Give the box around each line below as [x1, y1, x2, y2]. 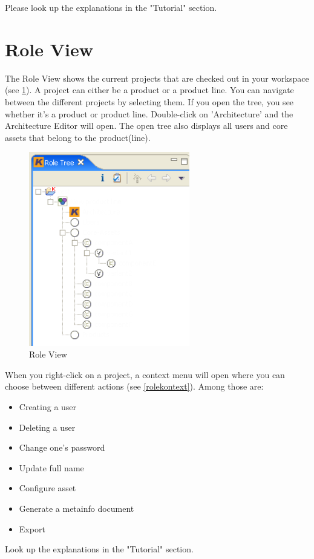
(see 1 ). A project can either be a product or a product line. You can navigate [5, 83, 294, 96]
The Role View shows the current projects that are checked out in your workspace [5, 71, 309, 84]
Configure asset [19, 482, 76, 494]
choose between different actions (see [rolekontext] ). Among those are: [5, 380, 264, 393]
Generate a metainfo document [19, 502, 134, 515]
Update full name [19, 461, 84, 474]
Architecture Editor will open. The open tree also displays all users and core [5, 119, 288, 132]
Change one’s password [19, 441, 105, 454]
